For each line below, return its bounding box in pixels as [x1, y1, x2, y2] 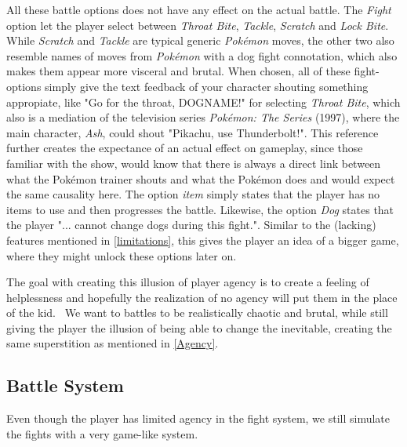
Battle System [6, 373, 124, 398]
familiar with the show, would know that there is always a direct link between [6, 154, 381, 171]
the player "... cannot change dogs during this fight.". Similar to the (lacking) [6, 216, 376, 233]
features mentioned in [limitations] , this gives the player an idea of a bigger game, [6, 231, 399, 248]
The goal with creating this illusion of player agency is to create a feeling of [6, 274, 369, 290]
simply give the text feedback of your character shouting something [45, 78, 369, 94]
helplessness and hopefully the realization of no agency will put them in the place [6, 289, 398, 305]
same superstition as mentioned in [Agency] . [6, 335, 219, 351]
